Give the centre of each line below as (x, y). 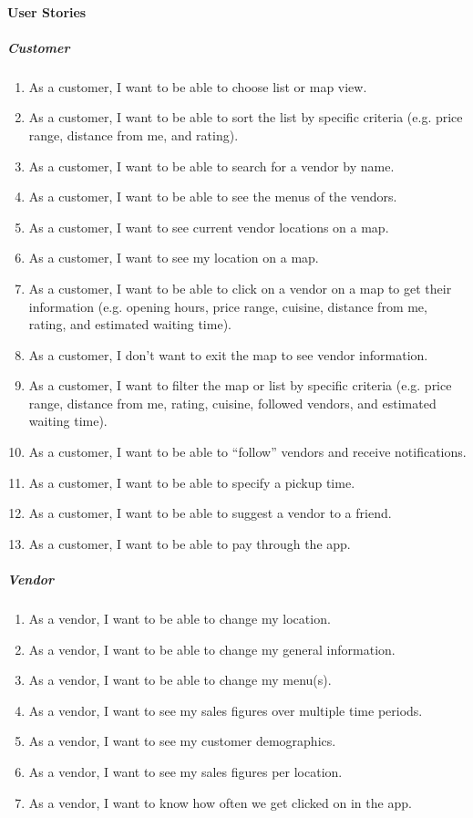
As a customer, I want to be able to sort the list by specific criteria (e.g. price (246, 117)
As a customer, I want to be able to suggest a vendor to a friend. (210, 513)
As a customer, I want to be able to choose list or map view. (198, 86)
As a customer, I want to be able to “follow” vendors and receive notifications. (247, 452)
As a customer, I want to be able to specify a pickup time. (192, 482)
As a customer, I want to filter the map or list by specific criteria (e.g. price (240, 385)
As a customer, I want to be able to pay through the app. (190, 543)
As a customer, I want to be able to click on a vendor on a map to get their (240, 288)
